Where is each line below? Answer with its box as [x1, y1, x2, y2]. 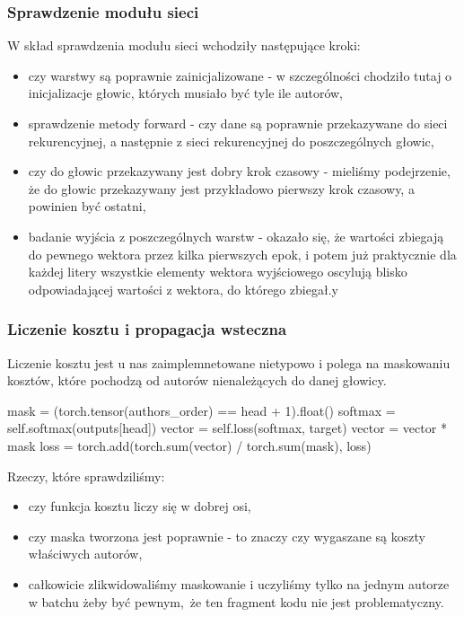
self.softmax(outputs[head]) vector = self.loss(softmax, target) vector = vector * [7, 419, 447, 437]
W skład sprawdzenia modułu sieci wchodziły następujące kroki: [7, 36, 361, 55]
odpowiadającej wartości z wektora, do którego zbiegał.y [28, 279, 338, 298]
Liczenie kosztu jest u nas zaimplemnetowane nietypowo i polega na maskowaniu [7, 353, 451, 372]
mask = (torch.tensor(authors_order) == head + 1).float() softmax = [7, 401, 396, 419]
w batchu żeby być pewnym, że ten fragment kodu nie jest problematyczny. [28, 592, 444, 611]
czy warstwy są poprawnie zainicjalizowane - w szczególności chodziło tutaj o [28, 66, 452, 84]
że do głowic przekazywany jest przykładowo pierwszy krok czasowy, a [28, 179, 415, 198]
